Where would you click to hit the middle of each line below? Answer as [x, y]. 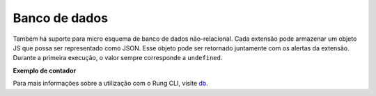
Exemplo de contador [45, 70]
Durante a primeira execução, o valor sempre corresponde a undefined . [118, 58]
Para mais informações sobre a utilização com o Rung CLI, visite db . [110, 84]
